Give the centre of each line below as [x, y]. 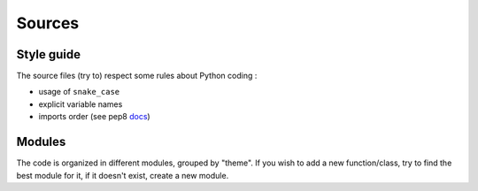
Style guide [49, 54]
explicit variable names [81, 104]
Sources [48, 23]
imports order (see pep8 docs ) [94, 117]
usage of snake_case [79, 92]
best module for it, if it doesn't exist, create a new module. [123, 175]
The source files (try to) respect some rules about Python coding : [137, 76]
